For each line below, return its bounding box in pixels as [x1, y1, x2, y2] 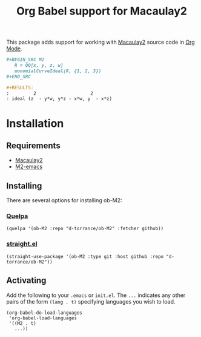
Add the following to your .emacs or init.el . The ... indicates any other [6, 291, 186, 299]
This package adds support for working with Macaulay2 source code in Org [6, 38, 195, 46]
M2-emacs [15, 163, 43, 171]
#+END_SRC [6, 73, 31, 80]
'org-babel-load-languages [8, 315, 77, 321]
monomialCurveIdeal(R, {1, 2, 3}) [14, 68, 102, 74]
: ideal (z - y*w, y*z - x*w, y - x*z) [6, 96, 113, 102]
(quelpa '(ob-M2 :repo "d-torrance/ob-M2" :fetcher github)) [6, 226, 164, 232]
